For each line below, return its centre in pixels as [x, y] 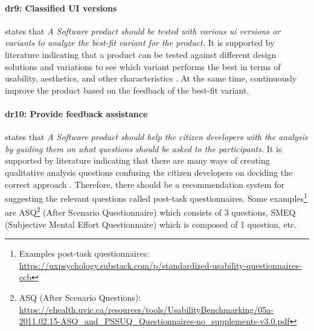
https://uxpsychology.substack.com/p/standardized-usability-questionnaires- [160, 265]
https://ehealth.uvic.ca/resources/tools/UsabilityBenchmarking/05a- [146, 309]
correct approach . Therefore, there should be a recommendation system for [145, 184]
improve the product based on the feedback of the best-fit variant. [127, 90]
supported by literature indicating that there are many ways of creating [137, 160]
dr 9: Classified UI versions [61, 8]
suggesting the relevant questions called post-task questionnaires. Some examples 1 [156, 197]
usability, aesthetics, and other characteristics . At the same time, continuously [151, 78]
